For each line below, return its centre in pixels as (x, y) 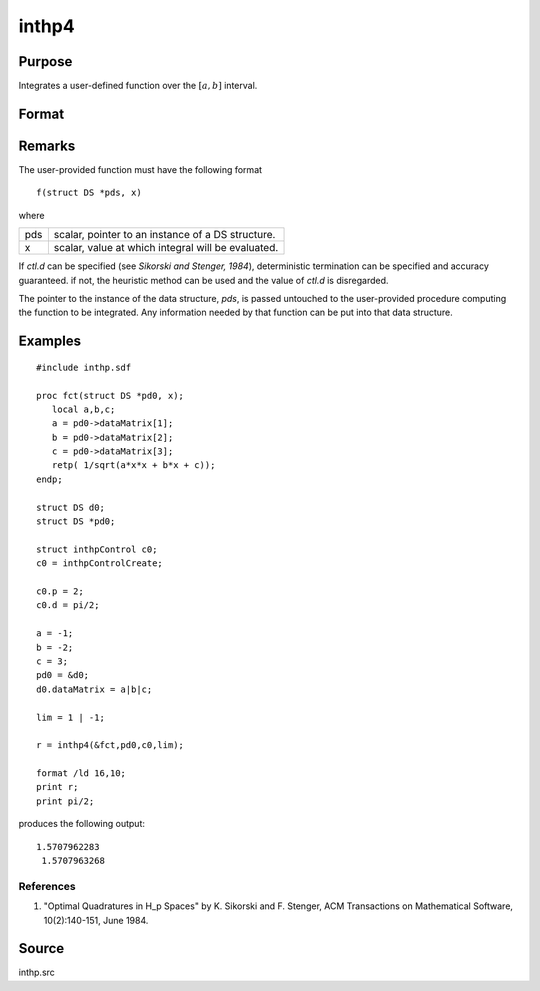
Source (41, 948)
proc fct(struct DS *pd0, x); (110, 395)
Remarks (47, 145)
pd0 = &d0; (63, 675)
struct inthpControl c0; (97, 549)
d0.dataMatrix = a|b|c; (94, 689)
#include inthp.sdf (84, 367)
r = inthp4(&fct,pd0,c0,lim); (110, 745)
